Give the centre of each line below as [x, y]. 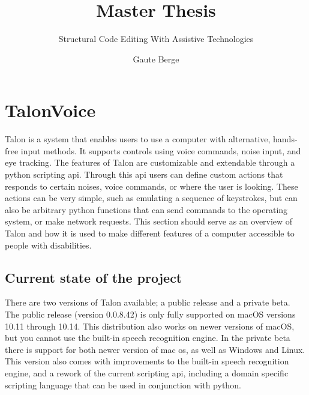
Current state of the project [94, 277]
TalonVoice [50, 110]
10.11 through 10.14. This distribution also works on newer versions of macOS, [150, 326]
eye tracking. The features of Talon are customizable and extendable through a [150, 162]
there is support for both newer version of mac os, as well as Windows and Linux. [155, 349]
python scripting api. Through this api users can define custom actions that [144, 174]
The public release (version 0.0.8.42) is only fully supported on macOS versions [150, 314]
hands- [285, 139]
